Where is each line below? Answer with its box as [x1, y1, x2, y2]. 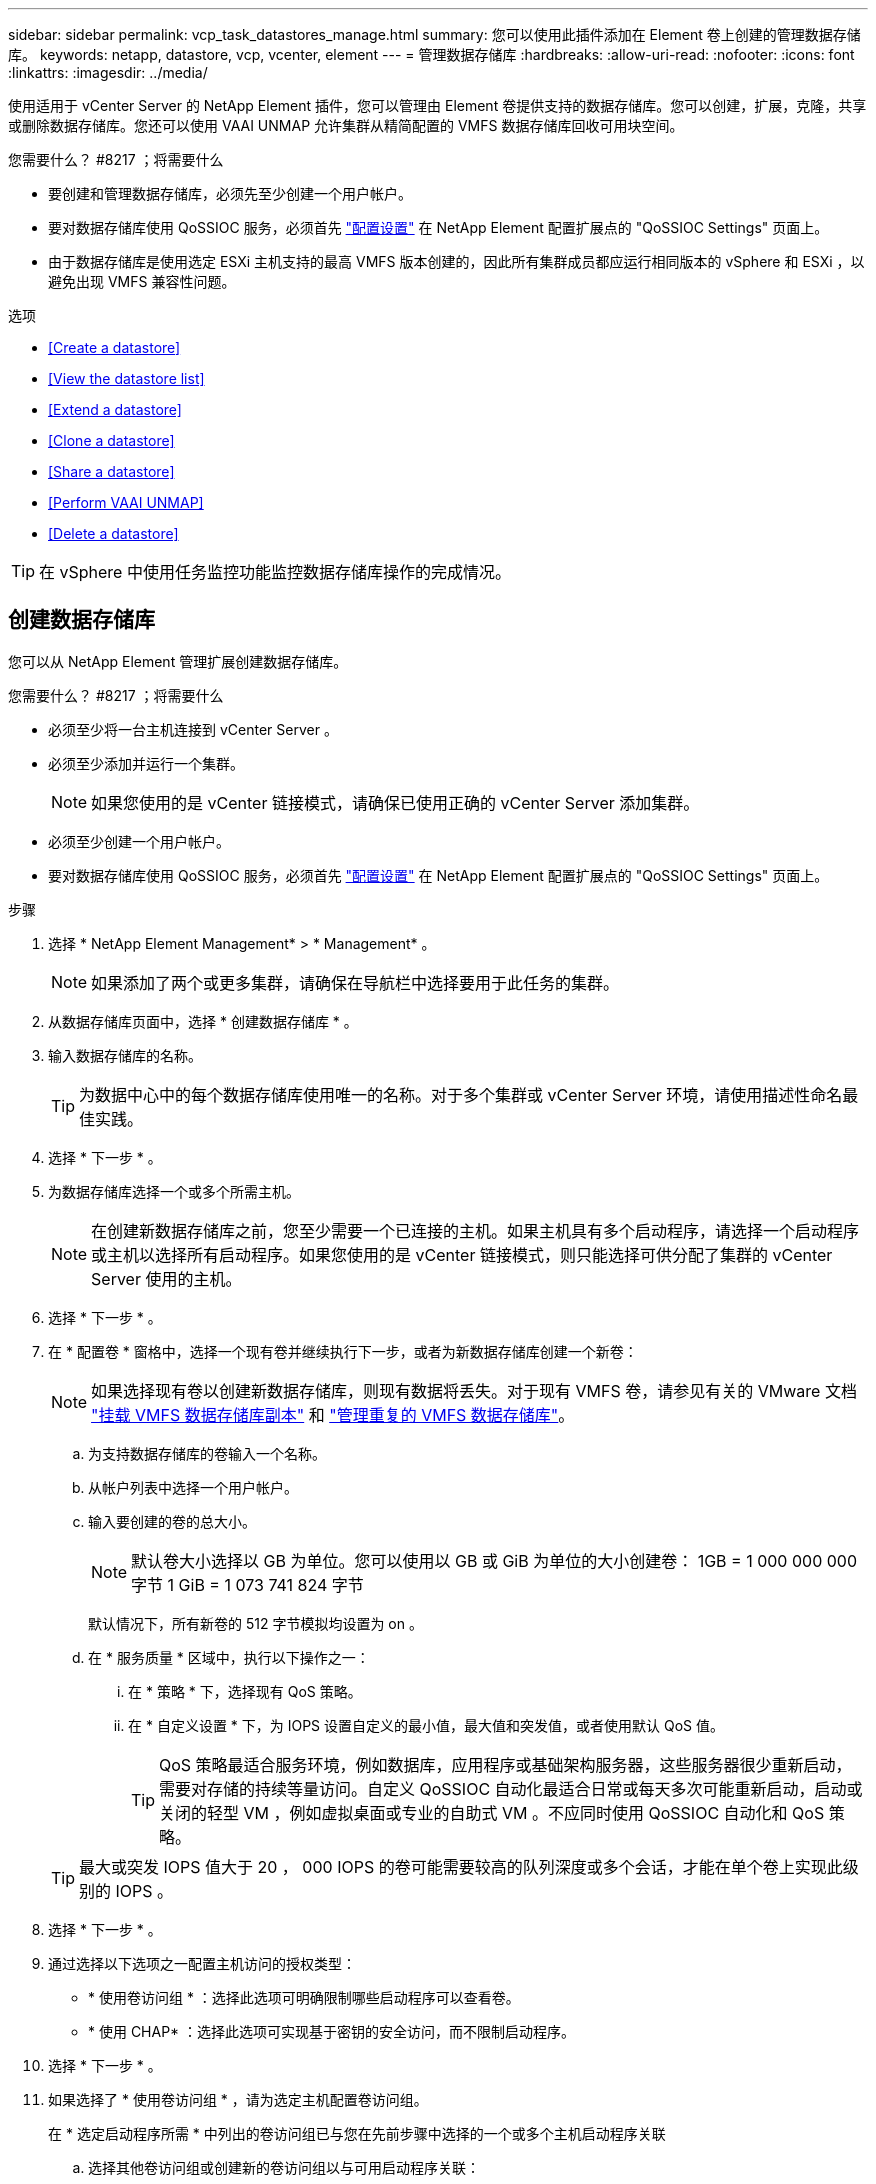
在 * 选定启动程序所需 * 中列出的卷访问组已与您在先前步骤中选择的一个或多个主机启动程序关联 [48, 2124, 666, 2142]
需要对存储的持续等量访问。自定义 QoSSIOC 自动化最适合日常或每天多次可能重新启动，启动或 [159, 1778, 863, 1799]
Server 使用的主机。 [91, 1268, 242, 1289]
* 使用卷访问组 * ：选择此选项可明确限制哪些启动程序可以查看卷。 [88, 1988, 520, 2006]
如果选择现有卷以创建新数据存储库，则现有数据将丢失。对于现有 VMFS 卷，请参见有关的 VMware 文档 [91, 1380, 857, 1401]
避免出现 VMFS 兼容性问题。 [48, 273, 236, 290]
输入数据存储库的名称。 [48, 1046, 202, 1064]
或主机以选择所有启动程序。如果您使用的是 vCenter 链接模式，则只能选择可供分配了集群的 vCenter [91, 1244, 833, 1265]
